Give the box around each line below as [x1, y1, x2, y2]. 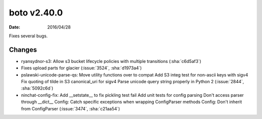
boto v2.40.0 [9, 7, 63, 18]
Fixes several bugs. [9, 33, 48, 39]
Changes [9, 45, 37, 54]
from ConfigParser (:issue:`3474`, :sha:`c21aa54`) [21, 105, 120, 111]
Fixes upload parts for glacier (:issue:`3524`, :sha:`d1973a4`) [21, 65, 142, 71]
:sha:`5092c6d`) [21, 85, 53, 91]
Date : [9, 24, 20, 30]
